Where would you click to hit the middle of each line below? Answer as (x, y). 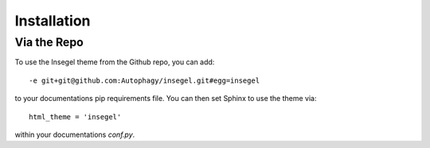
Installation (53, 21)
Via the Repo (49, 42)
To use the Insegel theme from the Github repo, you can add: (115, 62)
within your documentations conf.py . (75, 134)
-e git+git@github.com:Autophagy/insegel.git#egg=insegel (145, 80)
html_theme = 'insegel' (75, 117)
